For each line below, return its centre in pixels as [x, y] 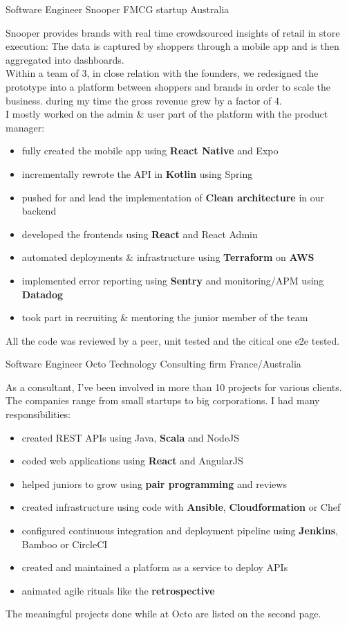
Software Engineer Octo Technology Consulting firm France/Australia [153, 364]
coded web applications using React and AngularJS [132, 461]
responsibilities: [38, 414]
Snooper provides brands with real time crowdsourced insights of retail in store [173, 32]
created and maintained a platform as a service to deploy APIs [155, 567]
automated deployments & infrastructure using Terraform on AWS [168, 257]
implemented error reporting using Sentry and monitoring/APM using [173, 280]
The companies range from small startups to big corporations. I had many [163, 400]
